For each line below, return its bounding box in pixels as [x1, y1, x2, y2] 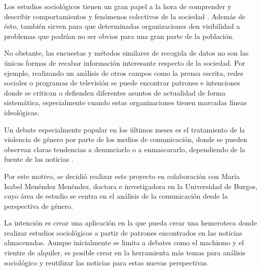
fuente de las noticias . [4, 154, 74, 164]
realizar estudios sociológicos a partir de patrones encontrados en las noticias [4, 227, 242, 238]
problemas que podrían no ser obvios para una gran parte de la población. [4, 30, 234, 41]
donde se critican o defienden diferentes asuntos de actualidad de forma [4, 87, 226, 98]
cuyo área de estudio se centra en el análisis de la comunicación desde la [4, 191, 228, 201]
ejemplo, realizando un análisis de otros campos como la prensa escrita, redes [4, 67, 244, 78]
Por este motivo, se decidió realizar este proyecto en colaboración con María [4, 170, 240, 181]
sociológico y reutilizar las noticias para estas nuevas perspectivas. [4, 257, 209, 267]
